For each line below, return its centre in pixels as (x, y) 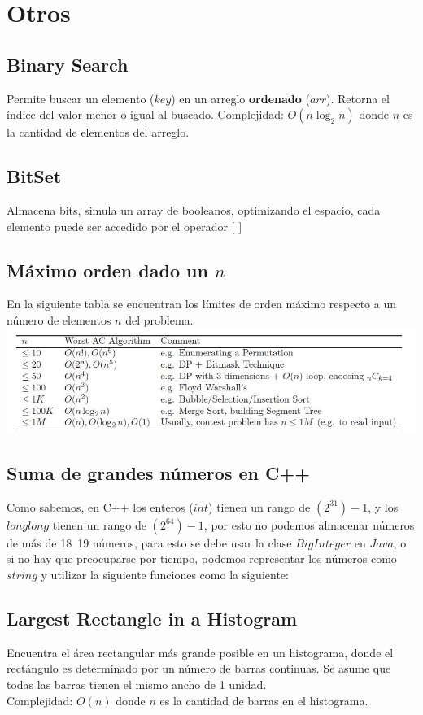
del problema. (159, 319)
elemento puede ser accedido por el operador (118, 226)
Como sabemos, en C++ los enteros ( (100, 506)
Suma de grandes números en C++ (159, 472)
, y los (383, 506)
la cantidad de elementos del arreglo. (98, 132)
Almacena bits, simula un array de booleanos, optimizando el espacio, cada (194, 209)
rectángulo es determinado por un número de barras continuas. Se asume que (199, 668)
